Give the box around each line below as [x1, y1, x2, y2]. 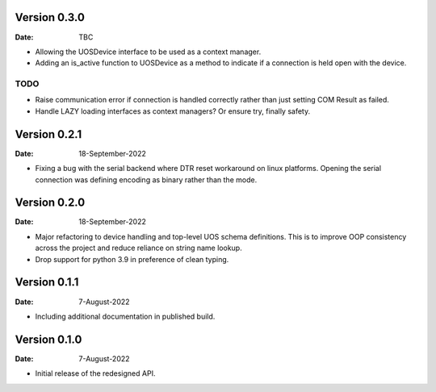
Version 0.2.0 [15, 196, 86, 210]
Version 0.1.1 [15, 275, 79, 290]
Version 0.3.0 [15, 10, 85, 24]
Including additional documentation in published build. [35, 311, 216, 321]
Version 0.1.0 [15, 332, 82, 346]
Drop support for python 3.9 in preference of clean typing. [35, 254, 229, 264]
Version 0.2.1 [15, 127, 82, 141]
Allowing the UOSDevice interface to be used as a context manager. [35, 47, 262, 56]
